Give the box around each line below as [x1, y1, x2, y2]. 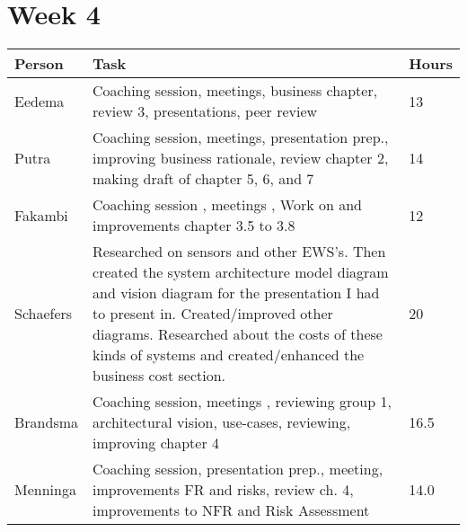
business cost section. [93, 365, 225, 386]
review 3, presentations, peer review [93, 101, 318, 122]
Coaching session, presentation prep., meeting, [93, 458, 383, 480]
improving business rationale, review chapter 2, [93, 147, 389, 169]
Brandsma [14, 412, 79, 433]
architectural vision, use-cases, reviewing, [93, 412, 351, 433]
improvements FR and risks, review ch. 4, [93, 479, 354, 501]
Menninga [14, 479, 76, 501]
